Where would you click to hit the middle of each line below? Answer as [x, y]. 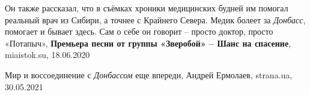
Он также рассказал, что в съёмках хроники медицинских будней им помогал [147, 8]
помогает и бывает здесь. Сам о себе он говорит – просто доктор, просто [139, 31]
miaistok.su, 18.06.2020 [47, 55]
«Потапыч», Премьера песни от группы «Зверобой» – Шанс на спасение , [148, 43]
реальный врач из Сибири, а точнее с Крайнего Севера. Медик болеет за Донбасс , [155, 19]
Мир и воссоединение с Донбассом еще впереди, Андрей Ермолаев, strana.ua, [149, 74]
